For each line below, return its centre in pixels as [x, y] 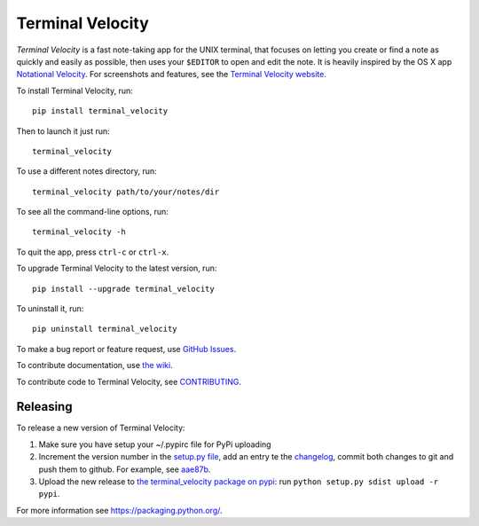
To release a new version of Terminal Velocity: [101, 428]
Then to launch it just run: [63, 131]
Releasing [44, 407]
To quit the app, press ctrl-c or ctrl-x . [93, 252]
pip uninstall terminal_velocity [105, 329]
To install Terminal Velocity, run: [75, 90]
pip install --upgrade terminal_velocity [123, 289]
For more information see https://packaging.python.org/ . [119, 510]
